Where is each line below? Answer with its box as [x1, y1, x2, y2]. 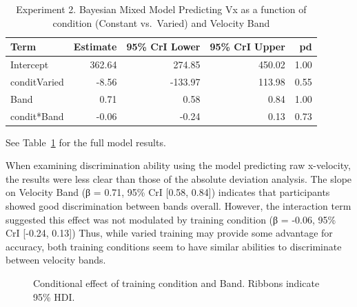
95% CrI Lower [126, 39, 201, 54]
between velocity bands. [6, 252, 106, 267]
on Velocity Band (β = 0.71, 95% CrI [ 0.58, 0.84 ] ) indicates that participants [6, 185, 330, 199]
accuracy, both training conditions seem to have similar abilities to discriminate [6, 239, 342, 253]
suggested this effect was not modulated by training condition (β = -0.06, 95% [6, 212, 336, 226]
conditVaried [10, 74, 64, 88]
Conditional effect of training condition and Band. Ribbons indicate [33, 276, 320, 290]
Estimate [73, 39, 117, 54]
